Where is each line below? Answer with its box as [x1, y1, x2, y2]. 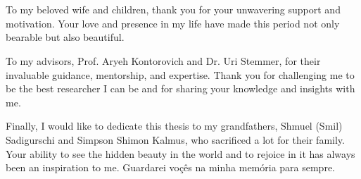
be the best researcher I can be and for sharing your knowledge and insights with [6, 81, 355, 96]
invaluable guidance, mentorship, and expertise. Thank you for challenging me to [6, 67, 355, 82]
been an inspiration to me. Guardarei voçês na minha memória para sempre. [6, 160, 336, 175]
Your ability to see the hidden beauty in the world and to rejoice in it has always [6, 146, 355, 161]
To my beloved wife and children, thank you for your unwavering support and [6, 2, 341, 17]
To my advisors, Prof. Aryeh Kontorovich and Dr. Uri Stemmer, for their [6, 53, 321, 68]
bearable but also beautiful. [6, 30, 125, 44]
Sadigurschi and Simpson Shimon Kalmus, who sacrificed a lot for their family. [6, 132, 345, 147]
